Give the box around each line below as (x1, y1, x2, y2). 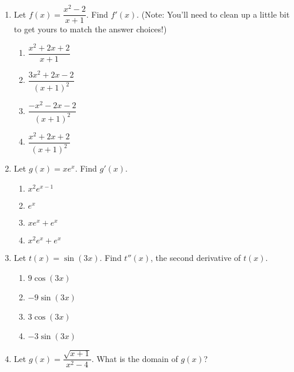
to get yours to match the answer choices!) (14, 23, 167, 35)
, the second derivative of (151, 251, 241, 263)
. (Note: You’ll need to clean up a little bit (136, 8, 290, 20)
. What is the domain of (91, 352, 178, 364)
